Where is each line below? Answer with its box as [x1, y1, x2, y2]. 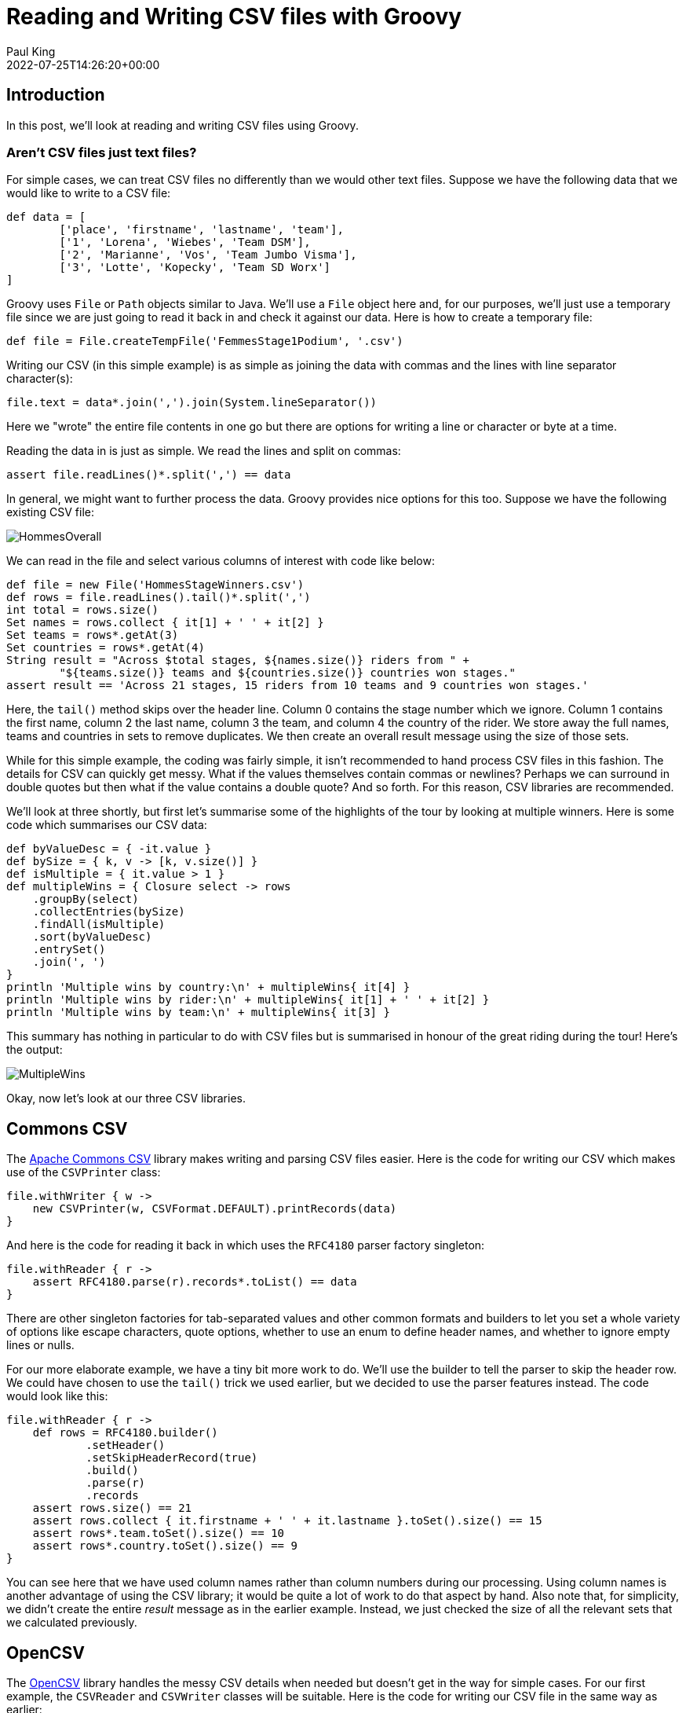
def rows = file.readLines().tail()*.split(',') [6, 591, 311, 604]
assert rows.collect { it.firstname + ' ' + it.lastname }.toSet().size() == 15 [32, 1514, 542, 1528]
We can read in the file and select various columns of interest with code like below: [6, 554, 435, 568]
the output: [6, 1043, 63, 1057]
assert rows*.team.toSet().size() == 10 [32, 1527, 285, 1540]
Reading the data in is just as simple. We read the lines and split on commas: [6, 444, 401, 458]
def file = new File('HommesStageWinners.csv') [6, 578, 305, 592]
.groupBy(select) [32, 893, 139, 906]
